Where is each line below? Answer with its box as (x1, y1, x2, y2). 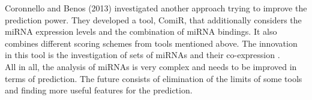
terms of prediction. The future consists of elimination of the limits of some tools (5, 72, 302, 84)
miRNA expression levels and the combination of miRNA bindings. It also (5, 25, 277, 38)
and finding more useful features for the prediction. (5, 84, 193, 96)
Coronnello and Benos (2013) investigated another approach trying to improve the (5, 2, 307, 14)
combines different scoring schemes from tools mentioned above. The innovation (5, 37, 298, 49)
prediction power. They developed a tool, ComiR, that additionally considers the (5, 13, 302, 26)
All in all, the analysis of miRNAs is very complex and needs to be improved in (5, 60, 297, 72)
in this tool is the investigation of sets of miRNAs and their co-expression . (5, 49, 280, 61)
